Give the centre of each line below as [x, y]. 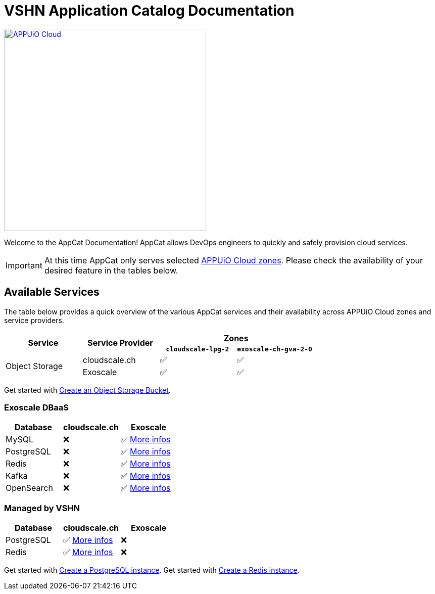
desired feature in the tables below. [111, 270]
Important [24, 265]
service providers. [34, 320]
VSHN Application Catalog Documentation [149, 11]
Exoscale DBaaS [36, 407]
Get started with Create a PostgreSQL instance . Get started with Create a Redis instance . [152, 570]
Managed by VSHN [42, 508]
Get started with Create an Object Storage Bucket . [87, 390]
